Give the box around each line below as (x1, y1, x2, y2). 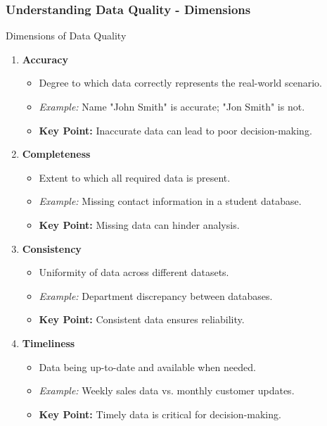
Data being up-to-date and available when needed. (39, 359, 256, 374)
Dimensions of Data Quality (6, 28, 127, 43)
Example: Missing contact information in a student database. (39, 194, 302, 208)
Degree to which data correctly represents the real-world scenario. (39, 75, 323, 90)
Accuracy (22, 51, 68, 66)
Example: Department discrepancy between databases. (39, 288, 273, 303)
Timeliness (22, 335, 75, 350)
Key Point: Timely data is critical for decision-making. (39, 406, 281, 421)
